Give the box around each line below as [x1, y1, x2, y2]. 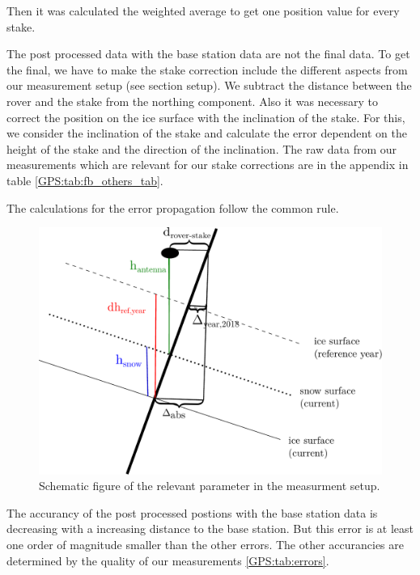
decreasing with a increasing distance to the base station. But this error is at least [6, 520, 414, 537]
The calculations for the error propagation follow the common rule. [6, 199, 339, 216]
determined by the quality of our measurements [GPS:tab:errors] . [6, 552, 329, 569]
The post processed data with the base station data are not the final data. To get [6, 45, 410, 62]
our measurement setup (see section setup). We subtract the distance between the [6, 77, 412, 94]
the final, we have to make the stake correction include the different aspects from [6, 61, 408, 78]
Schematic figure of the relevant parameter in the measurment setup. [39, 477, 380, 494]
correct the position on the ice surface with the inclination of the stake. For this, [6, 108, 405, 125]
